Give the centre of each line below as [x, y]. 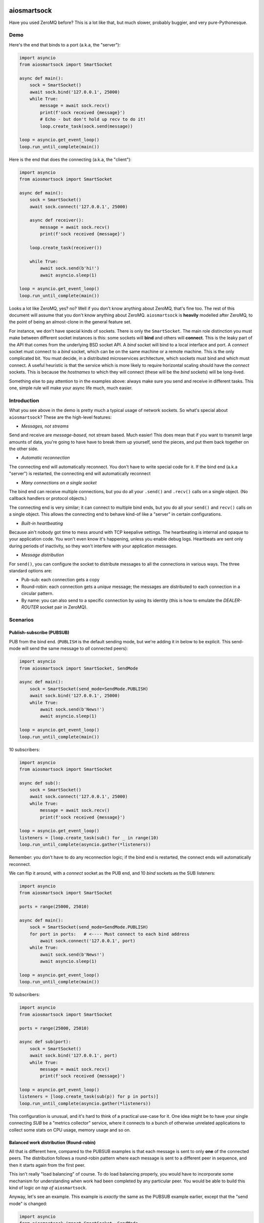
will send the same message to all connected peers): [75, 649]
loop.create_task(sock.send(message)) [86, 126]
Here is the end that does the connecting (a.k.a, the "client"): [70, 159]
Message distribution [43, 555]
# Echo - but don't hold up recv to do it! [93, 119]
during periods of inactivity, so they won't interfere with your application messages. [93, 546]
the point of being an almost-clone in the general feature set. [70, 322]
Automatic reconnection [46, 458]
